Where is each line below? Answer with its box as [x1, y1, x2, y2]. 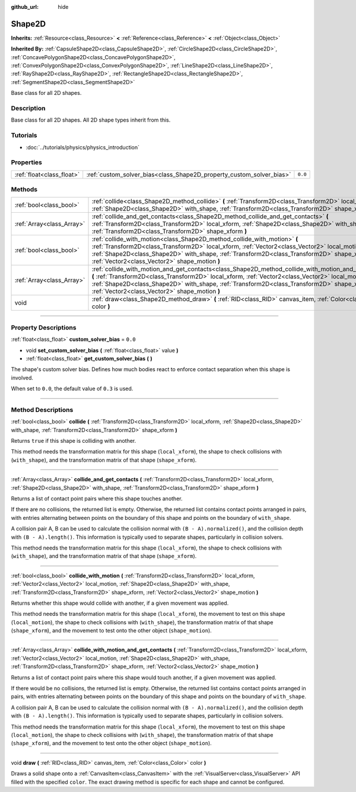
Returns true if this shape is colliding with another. [11, 437, 136, 445]
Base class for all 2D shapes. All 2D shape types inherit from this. [11, 116, 171, 124]
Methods [11, 186, 38, 194]
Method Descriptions [11, 405, 74, 414]
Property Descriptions [11, 323, 77, 331]
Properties [11, 158, 43, 167]
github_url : [11, 4, 39, 10]
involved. [11, 374, 34, 381]
